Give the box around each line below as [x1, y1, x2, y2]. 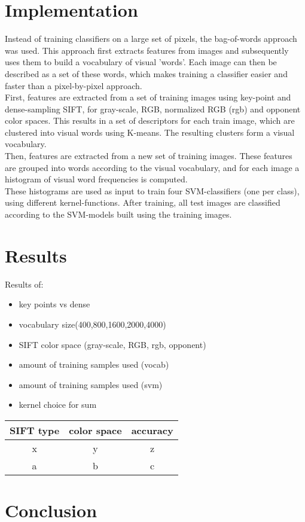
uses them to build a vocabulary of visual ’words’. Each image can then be [5, 56, 277, 68]
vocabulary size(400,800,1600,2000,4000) [19, 318, 166, 330]
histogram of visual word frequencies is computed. [5, 173, 188, 185]
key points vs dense [19, 298, 90, 310]
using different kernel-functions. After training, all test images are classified [5, 196, 280, 209]
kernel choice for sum [19, 398, 97, 411]
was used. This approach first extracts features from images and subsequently [5, 44, 289, 56]
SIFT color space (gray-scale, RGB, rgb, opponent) [19, 338, 206, 350]
